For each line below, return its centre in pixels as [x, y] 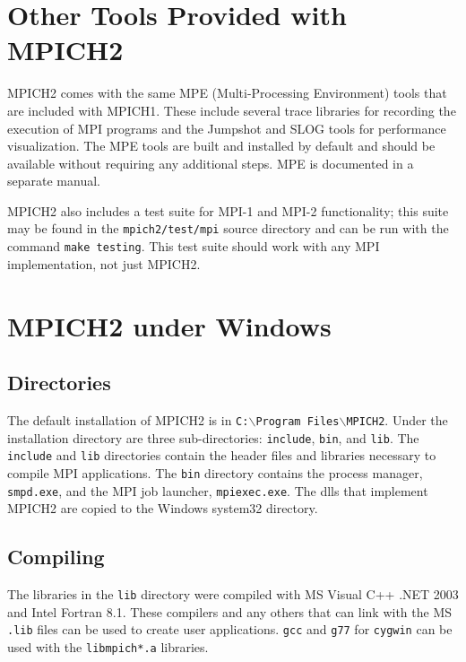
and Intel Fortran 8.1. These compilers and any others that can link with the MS [230, 611]
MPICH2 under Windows [169, 325]
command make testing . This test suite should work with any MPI [194, 246]
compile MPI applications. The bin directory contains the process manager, [215, 472]
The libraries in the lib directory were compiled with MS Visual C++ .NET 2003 [233, 594]
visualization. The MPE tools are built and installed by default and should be [221, 146]
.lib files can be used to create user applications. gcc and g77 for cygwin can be [230, 629]
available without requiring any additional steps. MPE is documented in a [211, 163]
